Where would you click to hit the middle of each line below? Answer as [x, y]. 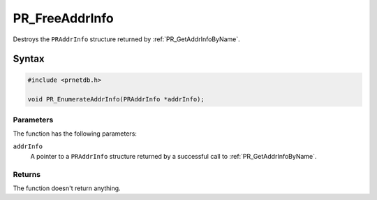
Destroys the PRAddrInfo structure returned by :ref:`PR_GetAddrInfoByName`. [126, 39]
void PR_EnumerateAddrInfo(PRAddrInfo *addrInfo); [116, 99]
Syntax [29, 59]
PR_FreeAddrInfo [64, 18]
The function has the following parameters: [75, 134]
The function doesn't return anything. [67, 188]
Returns [27, 174]
